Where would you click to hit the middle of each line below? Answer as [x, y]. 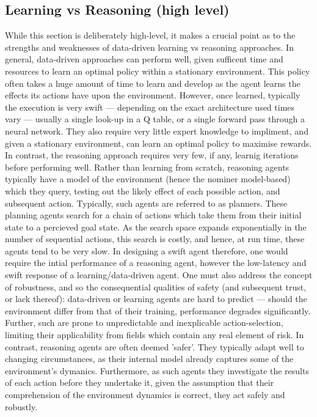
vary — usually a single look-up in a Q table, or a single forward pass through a [155, 119]
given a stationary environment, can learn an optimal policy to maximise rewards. [158, 143]
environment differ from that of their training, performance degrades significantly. [158, 310]
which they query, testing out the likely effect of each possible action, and [143, 190]
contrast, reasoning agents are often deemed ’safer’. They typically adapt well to [155, 346]
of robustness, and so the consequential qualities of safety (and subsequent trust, [156, 286]
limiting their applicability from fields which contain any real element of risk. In [155, 335]
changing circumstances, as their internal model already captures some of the [149, 359]
